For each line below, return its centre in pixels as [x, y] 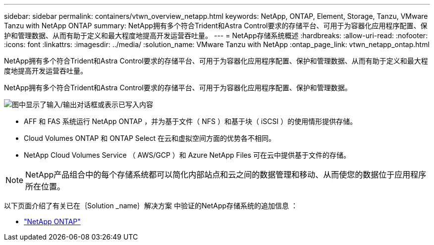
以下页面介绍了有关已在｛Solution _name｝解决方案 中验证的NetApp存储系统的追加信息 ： [151, 206]
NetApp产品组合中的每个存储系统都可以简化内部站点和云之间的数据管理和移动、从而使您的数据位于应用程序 [226, 175]
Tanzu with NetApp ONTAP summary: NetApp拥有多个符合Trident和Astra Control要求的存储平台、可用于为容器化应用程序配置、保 [216, 26]
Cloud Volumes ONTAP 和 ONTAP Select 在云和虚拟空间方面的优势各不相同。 [150, 138]
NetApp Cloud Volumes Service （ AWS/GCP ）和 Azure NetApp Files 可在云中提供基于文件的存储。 [187, 155]
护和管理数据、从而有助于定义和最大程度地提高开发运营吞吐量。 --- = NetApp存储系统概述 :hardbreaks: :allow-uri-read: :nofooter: [216, 35]
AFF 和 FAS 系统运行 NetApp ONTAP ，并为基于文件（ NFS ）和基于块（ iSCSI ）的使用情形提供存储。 [190, 121]
